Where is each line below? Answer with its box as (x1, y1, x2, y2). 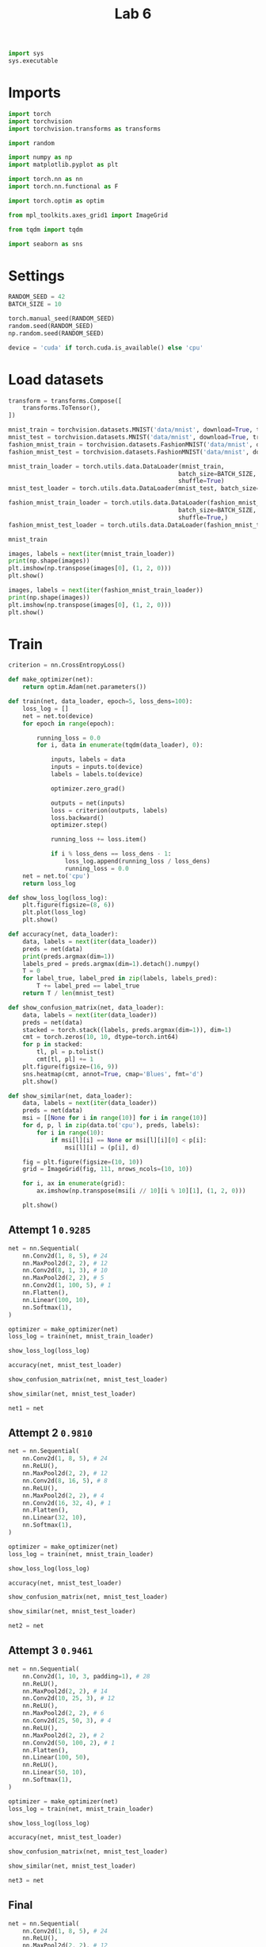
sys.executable (8, 57, 59, 65)
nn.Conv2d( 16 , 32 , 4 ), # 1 (22, 1499, 112, 1507)
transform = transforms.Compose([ (8, 396, 123, 405)
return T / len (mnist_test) (22, 990, 115, 998)
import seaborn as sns (8, 240, 83, 248)
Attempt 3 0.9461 (8, 1644, 93, 1657)
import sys (8, 49, 44, 58)
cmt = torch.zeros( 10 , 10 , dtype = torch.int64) (22, 1033, 179, 1041)
